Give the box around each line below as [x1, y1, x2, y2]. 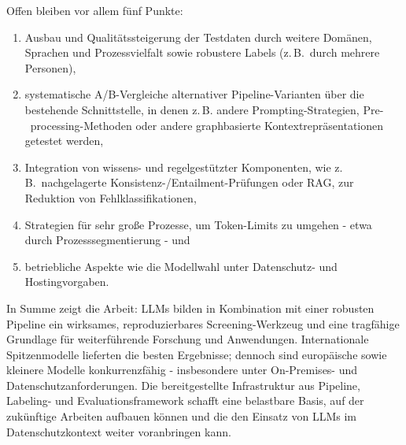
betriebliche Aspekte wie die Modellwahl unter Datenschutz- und [24, 258, 338, 274]
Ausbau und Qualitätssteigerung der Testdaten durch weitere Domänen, [24, 28, 372, 45]
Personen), [24, 59, 76, 76]
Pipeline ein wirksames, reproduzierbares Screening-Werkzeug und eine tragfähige [6, 315, 400, 332]
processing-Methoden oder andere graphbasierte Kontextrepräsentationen [30, 117, 384, 133]
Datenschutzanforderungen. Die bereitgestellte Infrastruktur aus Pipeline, [6, 376, 360, 393]
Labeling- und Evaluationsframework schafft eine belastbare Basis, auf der [6, 392, 364, 409]
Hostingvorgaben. [24, 273, 109, 290]
